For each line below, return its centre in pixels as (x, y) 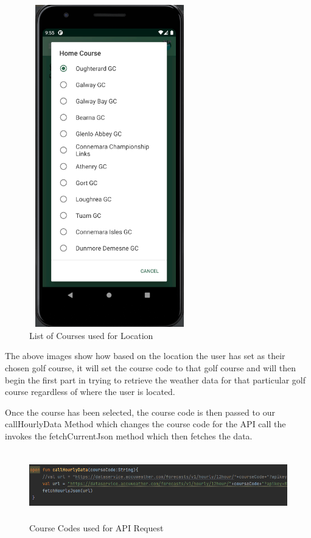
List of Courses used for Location (91, 335)
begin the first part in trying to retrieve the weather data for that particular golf (155, 379)
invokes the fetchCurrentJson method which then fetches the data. (129, 435)
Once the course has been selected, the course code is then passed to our (140, 412)
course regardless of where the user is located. (90, 392)
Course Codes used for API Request (96, 528)
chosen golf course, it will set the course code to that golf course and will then (151, 367)
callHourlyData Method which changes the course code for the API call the (145, 424)
